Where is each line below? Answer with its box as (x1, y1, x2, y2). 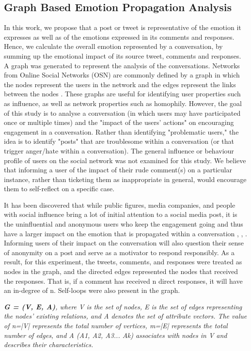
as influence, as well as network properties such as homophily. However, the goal (4, 98, 242, 108)
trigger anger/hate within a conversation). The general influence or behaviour (4, 145, 234, 155)
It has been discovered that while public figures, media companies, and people (4, 199, 235, 210)
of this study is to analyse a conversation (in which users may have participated (4, 107, 241, 118)
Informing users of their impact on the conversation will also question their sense (4, 238, 244, 248)
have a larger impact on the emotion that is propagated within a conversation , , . (4, 228, 247, 238)
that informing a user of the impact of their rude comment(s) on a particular (4, 165, 232, 175)
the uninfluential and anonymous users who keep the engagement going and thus (4, 219, 243, 229)
